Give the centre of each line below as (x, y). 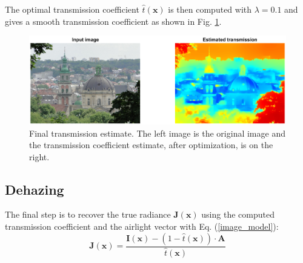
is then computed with (210, 9)
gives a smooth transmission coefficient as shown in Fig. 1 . (113, 21)
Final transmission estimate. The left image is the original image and (157, 133)
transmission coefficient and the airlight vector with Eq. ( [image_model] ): (142, 226)
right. (39, 156)
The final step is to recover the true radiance (88, 214)
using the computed (238, 214)
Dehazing (35, 189)
